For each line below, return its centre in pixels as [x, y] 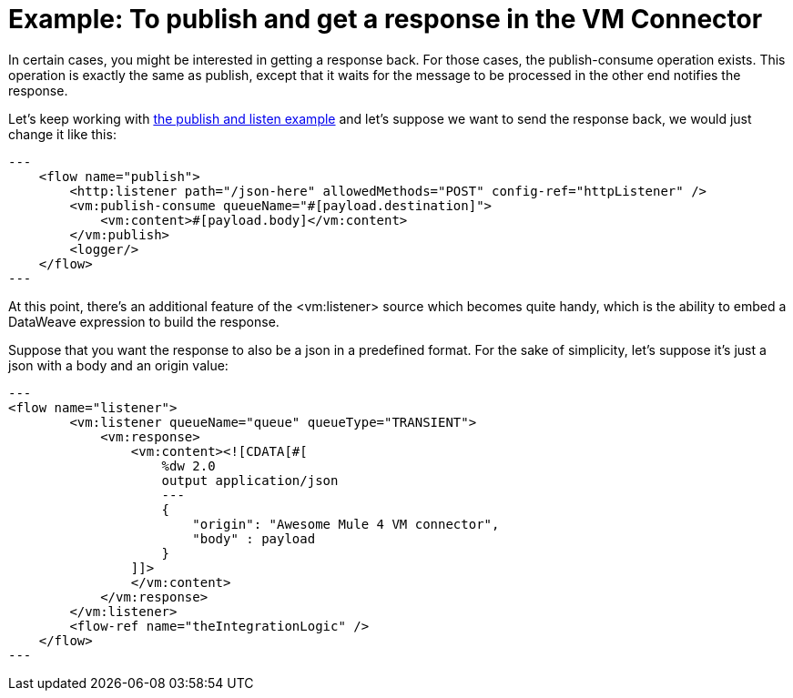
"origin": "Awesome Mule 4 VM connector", [346, 524]
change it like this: [62, 134]
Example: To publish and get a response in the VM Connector [386, 19]
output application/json [250, 480]
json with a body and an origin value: [118, 365]
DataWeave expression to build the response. [144, 321]
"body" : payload [254, 538]
